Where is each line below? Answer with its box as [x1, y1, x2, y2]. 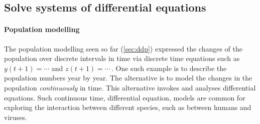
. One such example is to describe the [111, 62, 227, 73]
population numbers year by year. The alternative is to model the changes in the [4, 72, 252, 83]
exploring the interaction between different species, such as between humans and [4, 102, 251, 112]
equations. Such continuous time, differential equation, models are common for [4, 92, 245, 102]
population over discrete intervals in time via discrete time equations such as [4, 53, 240, 63]
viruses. [4, 111, 27, 122]
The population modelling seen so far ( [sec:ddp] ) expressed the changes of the [4, 43, 242, 53]
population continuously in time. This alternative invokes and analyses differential [4, 82, 256, 92]
